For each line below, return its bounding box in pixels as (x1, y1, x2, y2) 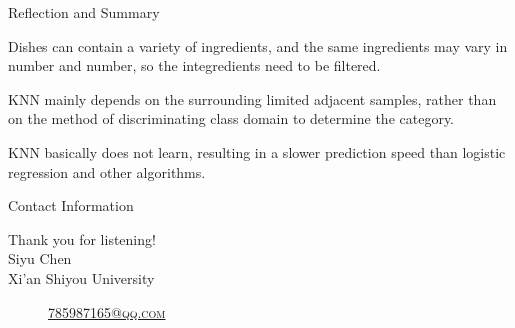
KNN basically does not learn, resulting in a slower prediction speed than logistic (8, 141, 506, 162)
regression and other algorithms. (8, 161, 206, 182)
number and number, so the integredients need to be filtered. (8, 55, 381, 76)
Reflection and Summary (8, 2, 160, 22)
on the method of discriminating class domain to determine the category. (8, 108, 455, 129)
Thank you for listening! (8, 228, 156, 249)
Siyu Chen (8, 248, 72, 269)
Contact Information (8, 195, 134, 216)
